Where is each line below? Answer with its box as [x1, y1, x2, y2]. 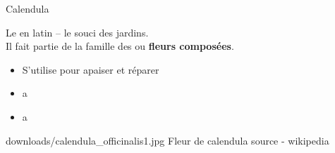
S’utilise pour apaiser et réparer [22, 62, 159, 76]
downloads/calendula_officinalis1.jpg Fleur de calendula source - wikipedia [6, 133, 329, 147]
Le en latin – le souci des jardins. [6, 25, 149, 39]
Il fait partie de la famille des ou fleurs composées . [6, 39, 234, 53]
